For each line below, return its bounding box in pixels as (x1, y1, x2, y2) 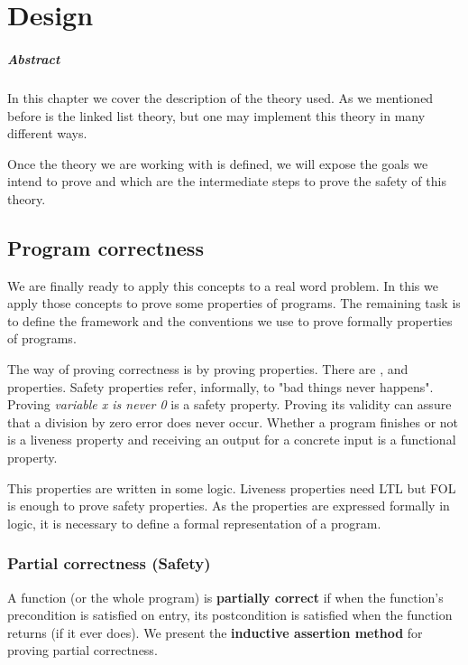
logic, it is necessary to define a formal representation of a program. (7, 513, 381, 532)
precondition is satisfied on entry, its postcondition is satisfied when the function (7, 605, 453, 624)
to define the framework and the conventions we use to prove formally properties (7, 311, 453, 330)
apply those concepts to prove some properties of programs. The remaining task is (7, 294, 461, 313)
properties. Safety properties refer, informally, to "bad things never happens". (7, 377, 434, 396)
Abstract (7, 49, 60, 68)
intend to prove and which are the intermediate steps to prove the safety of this (7, 172, 446, 191)
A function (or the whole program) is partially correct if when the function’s (7, 587, 444, 606)
